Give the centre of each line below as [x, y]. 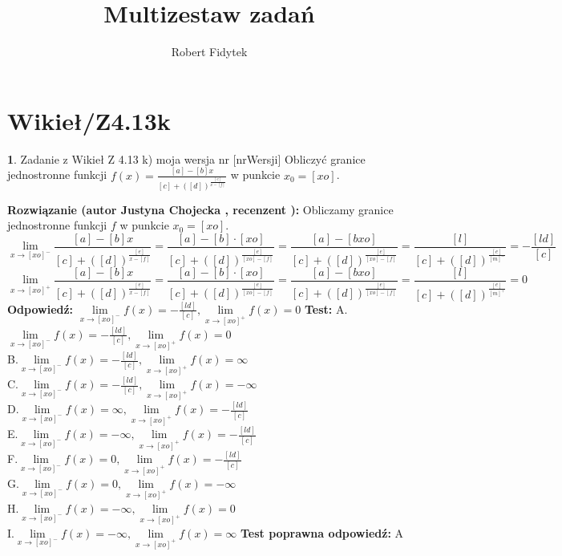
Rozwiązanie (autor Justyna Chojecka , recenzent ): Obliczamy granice [200, 209]
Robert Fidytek [209, 52]
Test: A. [326, 308]
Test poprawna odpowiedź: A [322, 532]
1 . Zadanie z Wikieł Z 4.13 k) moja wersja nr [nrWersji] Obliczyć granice [186, 158]
